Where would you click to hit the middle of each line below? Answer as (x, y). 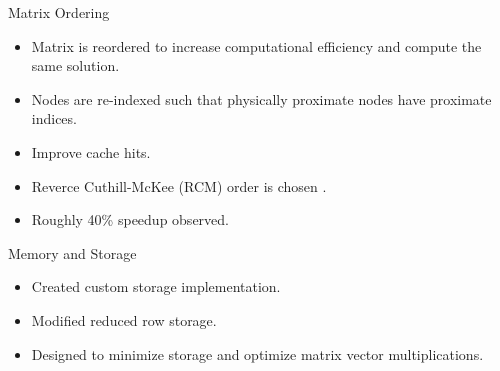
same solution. (75, 65)
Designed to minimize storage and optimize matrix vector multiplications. (257, 353)
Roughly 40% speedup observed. (130, 219)
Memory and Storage (72, 252)
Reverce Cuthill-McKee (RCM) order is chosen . (179, 185)
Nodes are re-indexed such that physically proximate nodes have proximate (261, 98)
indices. (54, 118)
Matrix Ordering (59, 12)
